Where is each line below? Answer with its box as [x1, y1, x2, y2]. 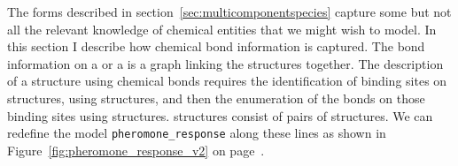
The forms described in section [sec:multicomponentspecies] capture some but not [7, 3, 452, 20]
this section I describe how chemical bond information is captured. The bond [7, 37, 425, 56]
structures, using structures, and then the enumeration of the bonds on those [7, 88, 425, 107]
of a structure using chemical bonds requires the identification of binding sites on [7, 72, 447, 90]
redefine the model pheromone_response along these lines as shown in [7, 124, 386, 142]
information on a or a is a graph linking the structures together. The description [7, 54, 444, 72]
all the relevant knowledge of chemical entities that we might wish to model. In [7, 19, 437, 38]
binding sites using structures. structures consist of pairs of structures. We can [7, 106, 433, 124]
